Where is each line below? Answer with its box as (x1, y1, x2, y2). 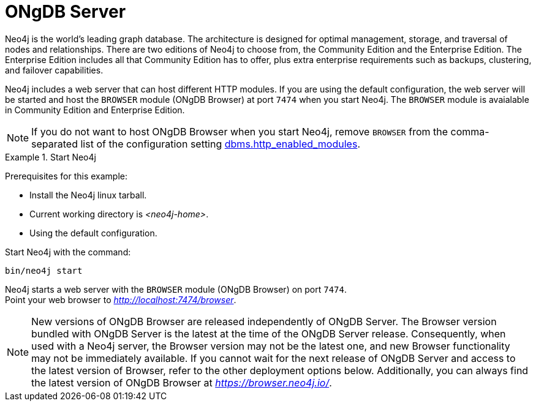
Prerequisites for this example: (5, 170, 128, 181)
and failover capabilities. (5, 64, 104, 75)
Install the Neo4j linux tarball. (29, 189, 147, 200)
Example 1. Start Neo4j (5, 151, 96, 162)
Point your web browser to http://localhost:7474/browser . (5, 294, 236, 305)
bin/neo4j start (5, 265, 83, 276)
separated (31, 137, 78, 150)
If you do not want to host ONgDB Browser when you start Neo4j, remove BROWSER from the (31, 125, 448, 138)
